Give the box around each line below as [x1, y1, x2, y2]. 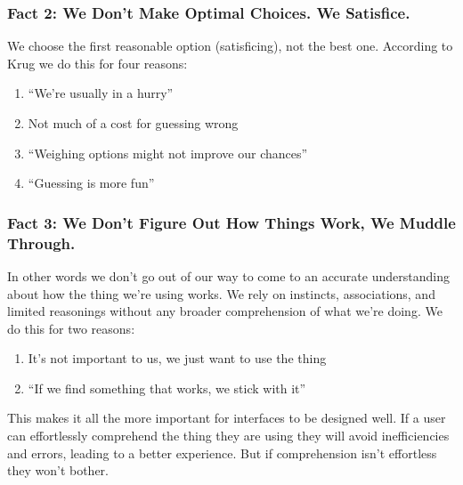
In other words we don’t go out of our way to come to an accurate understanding [7, 266, 450, 285]
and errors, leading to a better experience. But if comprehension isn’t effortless [7, 443, 437, 462]
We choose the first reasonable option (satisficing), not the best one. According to [7, 36, 453, 55]
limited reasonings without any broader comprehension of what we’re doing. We [7, 302, 443, 320]
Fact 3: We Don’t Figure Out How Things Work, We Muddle [7, 211, 456, 233]
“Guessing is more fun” [28, 174, 155, 192]
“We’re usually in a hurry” [28, 84, 174, 102]
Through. [7, 231, 76, 254]
